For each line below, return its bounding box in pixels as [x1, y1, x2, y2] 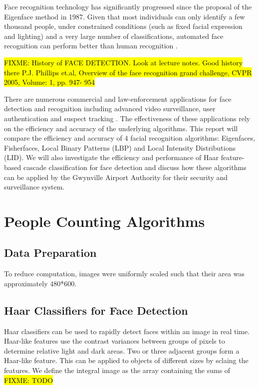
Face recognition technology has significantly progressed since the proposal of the [4, 1, 252, 11]
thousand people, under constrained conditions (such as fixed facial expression [4, 21, 243, 31]
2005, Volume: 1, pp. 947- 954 [4, 77, 95, 87]
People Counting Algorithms [4, 210, 205, 231]
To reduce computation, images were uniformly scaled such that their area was [4, 268, 245, 279]
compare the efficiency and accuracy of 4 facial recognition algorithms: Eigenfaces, [4, 133, 256, 143]
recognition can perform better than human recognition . [4, 40, 178, 51]
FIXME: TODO [4, 375, 53, 385]
